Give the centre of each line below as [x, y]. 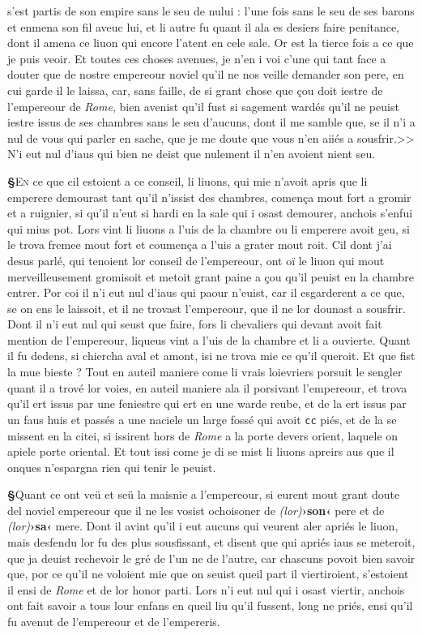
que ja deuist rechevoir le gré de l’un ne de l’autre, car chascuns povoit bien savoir [211, 558]
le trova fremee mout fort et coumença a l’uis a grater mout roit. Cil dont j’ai [200, 245]
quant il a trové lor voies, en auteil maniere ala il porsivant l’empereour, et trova [207, 387]
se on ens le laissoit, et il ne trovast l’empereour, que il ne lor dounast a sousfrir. [207, 308]
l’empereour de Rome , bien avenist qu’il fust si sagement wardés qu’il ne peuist [203, 106]
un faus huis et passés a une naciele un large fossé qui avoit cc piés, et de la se [202, 419]
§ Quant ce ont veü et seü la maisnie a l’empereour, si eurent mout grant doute [204, 494]
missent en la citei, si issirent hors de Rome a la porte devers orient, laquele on [203, 435]
